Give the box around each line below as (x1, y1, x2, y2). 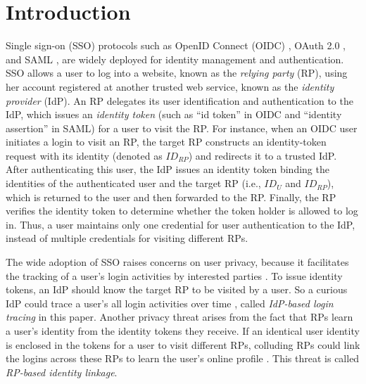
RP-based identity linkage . (6, 364, 118, 379)
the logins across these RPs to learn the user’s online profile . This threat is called (6, 351, 360, 366)
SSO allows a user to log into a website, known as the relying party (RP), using (6, 65, 348, 80)
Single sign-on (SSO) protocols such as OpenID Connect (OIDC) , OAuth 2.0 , (6, 38, 346, 53)
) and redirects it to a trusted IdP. (188, 148, 337, 162)
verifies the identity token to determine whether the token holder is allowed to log (6, 203, 358, 218)
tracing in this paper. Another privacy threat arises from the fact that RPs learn (6, 309, 353, 324)
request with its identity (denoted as (6, 148, 163, 162)
